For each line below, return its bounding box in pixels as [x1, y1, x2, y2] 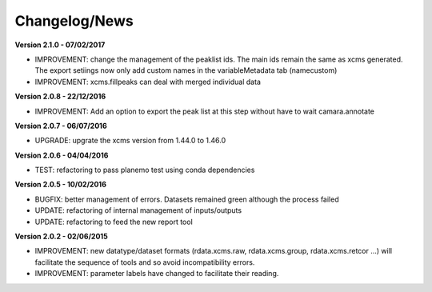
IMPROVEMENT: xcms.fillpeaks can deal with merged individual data [34, 77, 262, 86]
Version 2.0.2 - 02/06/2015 [14, 232, 108, 242]
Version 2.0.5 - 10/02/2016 [14, 180, 107, 190]
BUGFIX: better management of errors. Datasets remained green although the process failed [34, 194, 339, 204]
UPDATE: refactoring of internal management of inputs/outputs [34, 206, 242, 215]
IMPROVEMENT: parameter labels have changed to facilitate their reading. [34, 269, 279, 278]
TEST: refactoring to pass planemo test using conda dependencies [34, 165, 255, 175]
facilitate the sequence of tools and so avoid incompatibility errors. [34, 257, 255, 267]
